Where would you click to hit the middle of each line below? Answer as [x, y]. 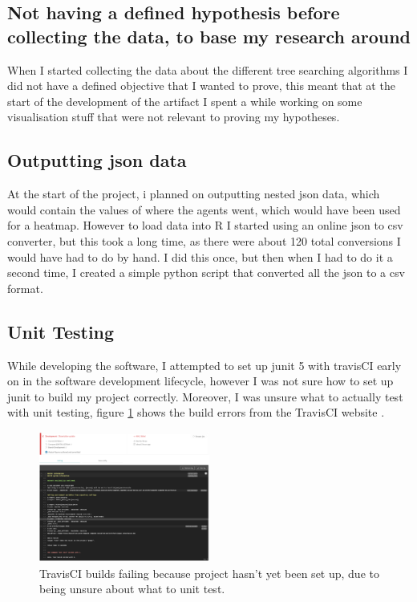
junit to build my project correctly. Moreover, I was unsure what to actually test [205, 396]
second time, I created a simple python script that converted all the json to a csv [206, 273]
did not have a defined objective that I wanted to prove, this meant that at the [201, 85]
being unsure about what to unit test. [132, 589]
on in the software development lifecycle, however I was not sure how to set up [200, 381]
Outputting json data [97, 160]
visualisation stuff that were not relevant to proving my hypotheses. [174, 117]
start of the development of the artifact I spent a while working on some [185, 101]
